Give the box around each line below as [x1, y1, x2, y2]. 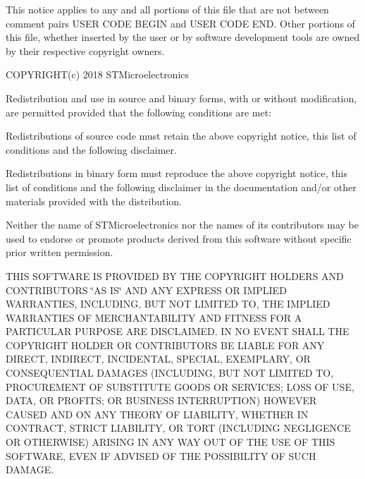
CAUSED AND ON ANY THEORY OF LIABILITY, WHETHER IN [6, 406, 309, 421]
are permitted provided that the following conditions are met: [6, 104, 272, 119]
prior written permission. [6, 245, 113, 260]
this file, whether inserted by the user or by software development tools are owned [6, 30, 360, 44]
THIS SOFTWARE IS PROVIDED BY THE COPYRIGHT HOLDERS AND [6, 268, 344, 283]
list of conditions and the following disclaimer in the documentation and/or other [6, 179, 357, 194]
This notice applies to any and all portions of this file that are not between [6, 2, 329, 16]
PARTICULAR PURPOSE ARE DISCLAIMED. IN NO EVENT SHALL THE [6, 324, 349, 339]
